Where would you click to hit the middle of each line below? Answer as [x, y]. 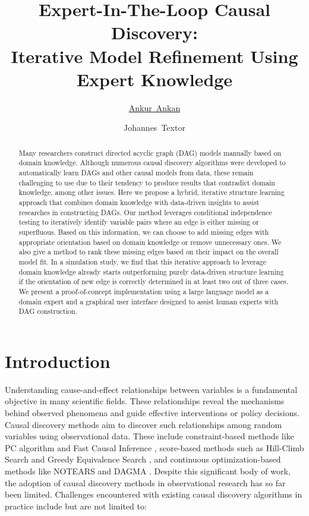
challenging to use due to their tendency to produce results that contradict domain [147, 182]
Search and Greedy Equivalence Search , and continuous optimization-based [143, 459]
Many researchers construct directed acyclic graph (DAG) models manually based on [150, 152]
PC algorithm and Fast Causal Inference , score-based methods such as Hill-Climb [154, 447]
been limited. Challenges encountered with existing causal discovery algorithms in [154, 494]
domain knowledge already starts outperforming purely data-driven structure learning [151, 271]
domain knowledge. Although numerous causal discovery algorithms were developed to [152, 163]
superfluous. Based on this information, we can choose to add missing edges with [144, 232]
